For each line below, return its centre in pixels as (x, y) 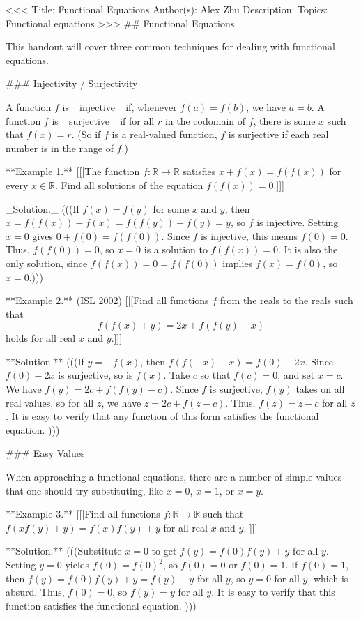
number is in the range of (60, 148)
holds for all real (41, 338)
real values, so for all (50, 402)
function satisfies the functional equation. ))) (101, 605)
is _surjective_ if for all (103, 120)
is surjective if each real (278, 134)
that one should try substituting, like (85, 490)
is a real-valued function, (164, 134)
